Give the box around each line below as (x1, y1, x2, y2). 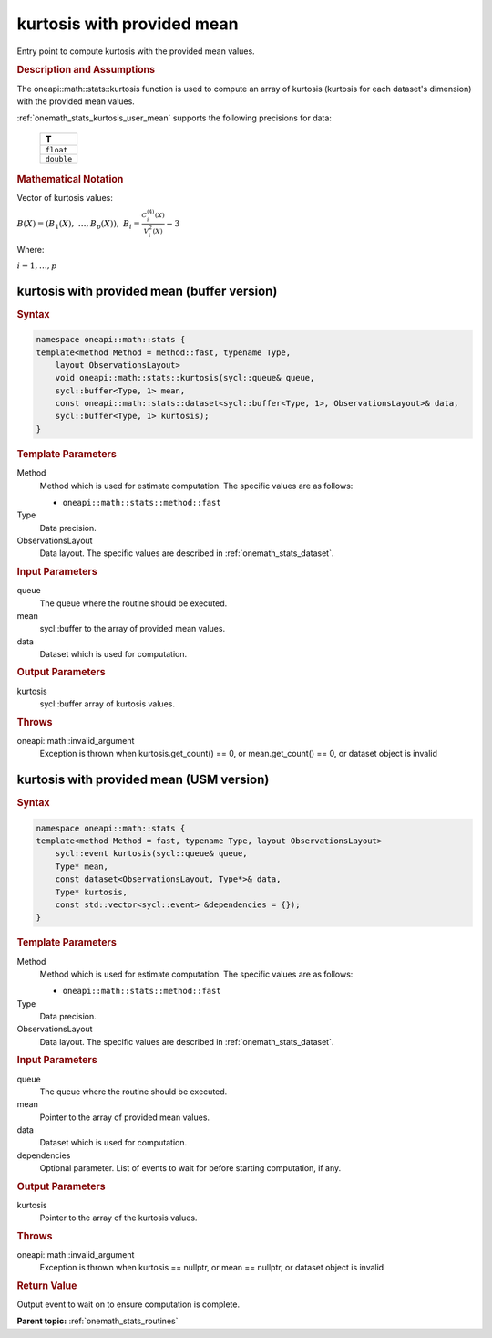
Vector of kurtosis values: (16, 193, 113, 204)
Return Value (16, 1279, 77, 1291)
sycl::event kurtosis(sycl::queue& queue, (55, 849, 248, 859)
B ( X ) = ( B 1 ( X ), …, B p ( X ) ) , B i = (16, 218, 141, 231)
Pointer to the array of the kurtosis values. (39, 1212, 198, 1223)
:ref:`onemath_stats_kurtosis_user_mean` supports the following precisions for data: (16, 112, 333, 123)
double (45, 153, 73, 163)
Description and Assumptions (16, 64, 155, 77)
